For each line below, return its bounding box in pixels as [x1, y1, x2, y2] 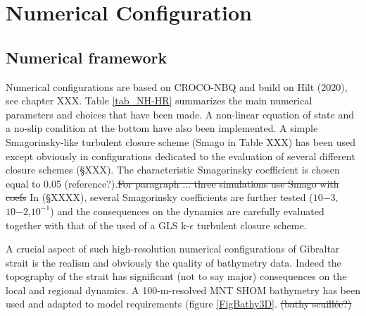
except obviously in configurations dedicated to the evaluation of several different [6, 148, 355, 163]
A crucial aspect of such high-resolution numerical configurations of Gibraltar [6, 241, 340, 256]
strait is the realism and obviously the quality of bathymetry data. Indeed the [6, 255, 341, 269]
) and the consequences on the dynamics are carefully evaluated [50, 203, 324, 218]
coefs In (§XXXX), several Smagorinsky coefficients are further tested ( [6, 190, 313, 205]
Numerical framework [6, 46, 168, 68]
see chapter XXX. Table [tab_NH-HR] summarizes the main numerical [6, 93, 313, 108]
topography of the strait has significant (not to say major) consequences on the [6, 269, 347, 284]
